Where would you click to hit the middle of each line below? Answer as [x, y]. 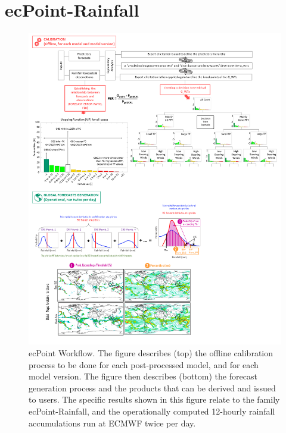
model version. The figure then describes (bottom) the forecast [143, 376]
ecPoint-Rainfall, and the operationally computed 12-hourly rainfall [152, 411]
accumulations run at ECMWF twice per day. [112, 423]
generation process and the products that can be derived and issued [152, 387]
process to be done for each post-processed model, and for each [144, 364]
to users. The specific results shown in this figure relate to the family [154, 399]
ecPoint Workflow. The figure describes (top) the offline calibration [151, 353]
